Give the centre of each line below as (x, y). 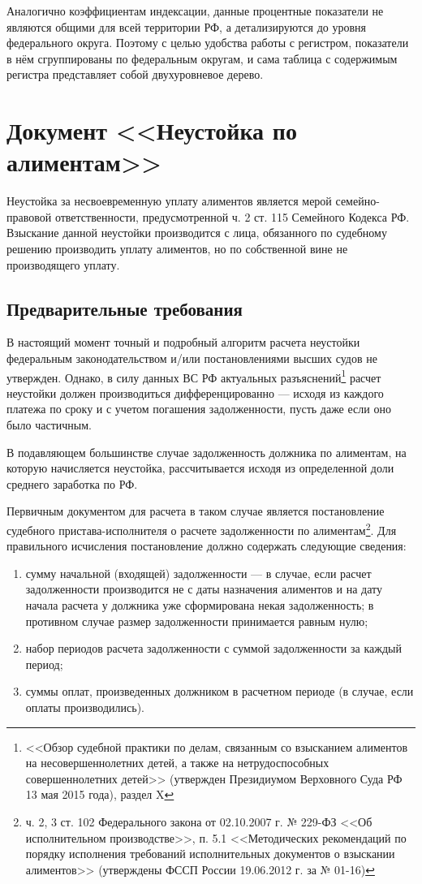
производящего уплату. (63, 264)
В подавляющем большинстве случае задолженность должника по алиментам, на (207, 452)
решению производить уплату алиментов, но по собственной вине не (177, 249)
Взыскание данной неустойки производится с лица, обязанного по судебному (197, 233)
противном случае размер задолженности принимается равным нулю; (197, 621)
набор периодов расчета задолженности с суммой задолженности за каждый (213, 648)
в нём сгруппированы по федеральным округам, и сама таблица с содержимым (202, 58)
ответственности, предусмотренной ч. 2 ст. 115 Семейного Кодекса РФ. (232, 216)
